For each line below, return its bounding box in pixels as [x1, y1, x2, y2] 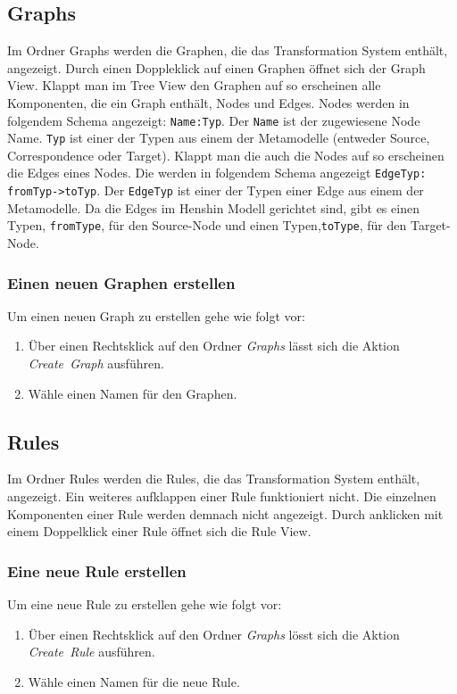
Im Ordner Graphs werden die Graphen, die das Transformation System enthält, [7, 41, 448, 60]
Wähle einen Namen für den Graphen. [28, 384, 237, 402]
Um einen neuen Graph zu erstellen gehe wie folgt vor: [7, 306, 305, 325]
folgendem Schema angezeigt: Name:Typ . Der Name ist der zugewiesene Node [7, 111, 420, 129]
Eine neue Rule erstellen [7, 559, 187, 582]
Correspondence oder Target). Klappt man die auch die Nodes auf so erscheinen [7, 145, 445, 164]
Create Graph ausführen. [28, 354, 164, 373]
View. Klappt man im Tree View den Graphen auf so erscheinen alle [7, 76, 381, 95]
